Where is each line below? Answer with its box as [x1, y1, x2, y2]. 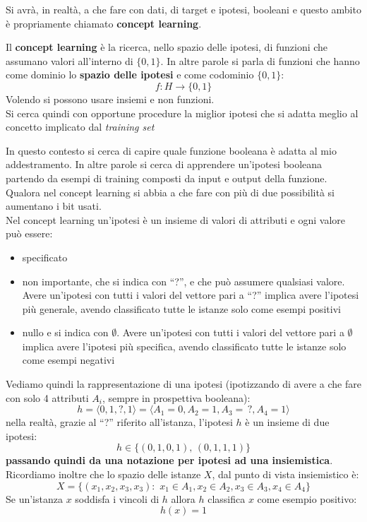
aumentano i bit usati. [6, 198, 102, 213]
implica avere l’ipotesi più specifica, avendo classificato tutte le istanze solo [22, 338, 347, 353]
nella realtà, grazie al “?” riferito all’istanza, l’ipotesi [6, 415, 233, 429]
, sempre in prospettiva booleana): [102, 390, 251, 405]
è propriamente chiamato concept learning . [6, 16, 202, 30]
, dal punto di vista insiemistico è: [212, 467, 359, 482]
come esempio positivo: [257, 491, 357, 506]
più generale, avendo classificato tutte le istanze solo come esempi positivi [22, 301, 341, 316]
